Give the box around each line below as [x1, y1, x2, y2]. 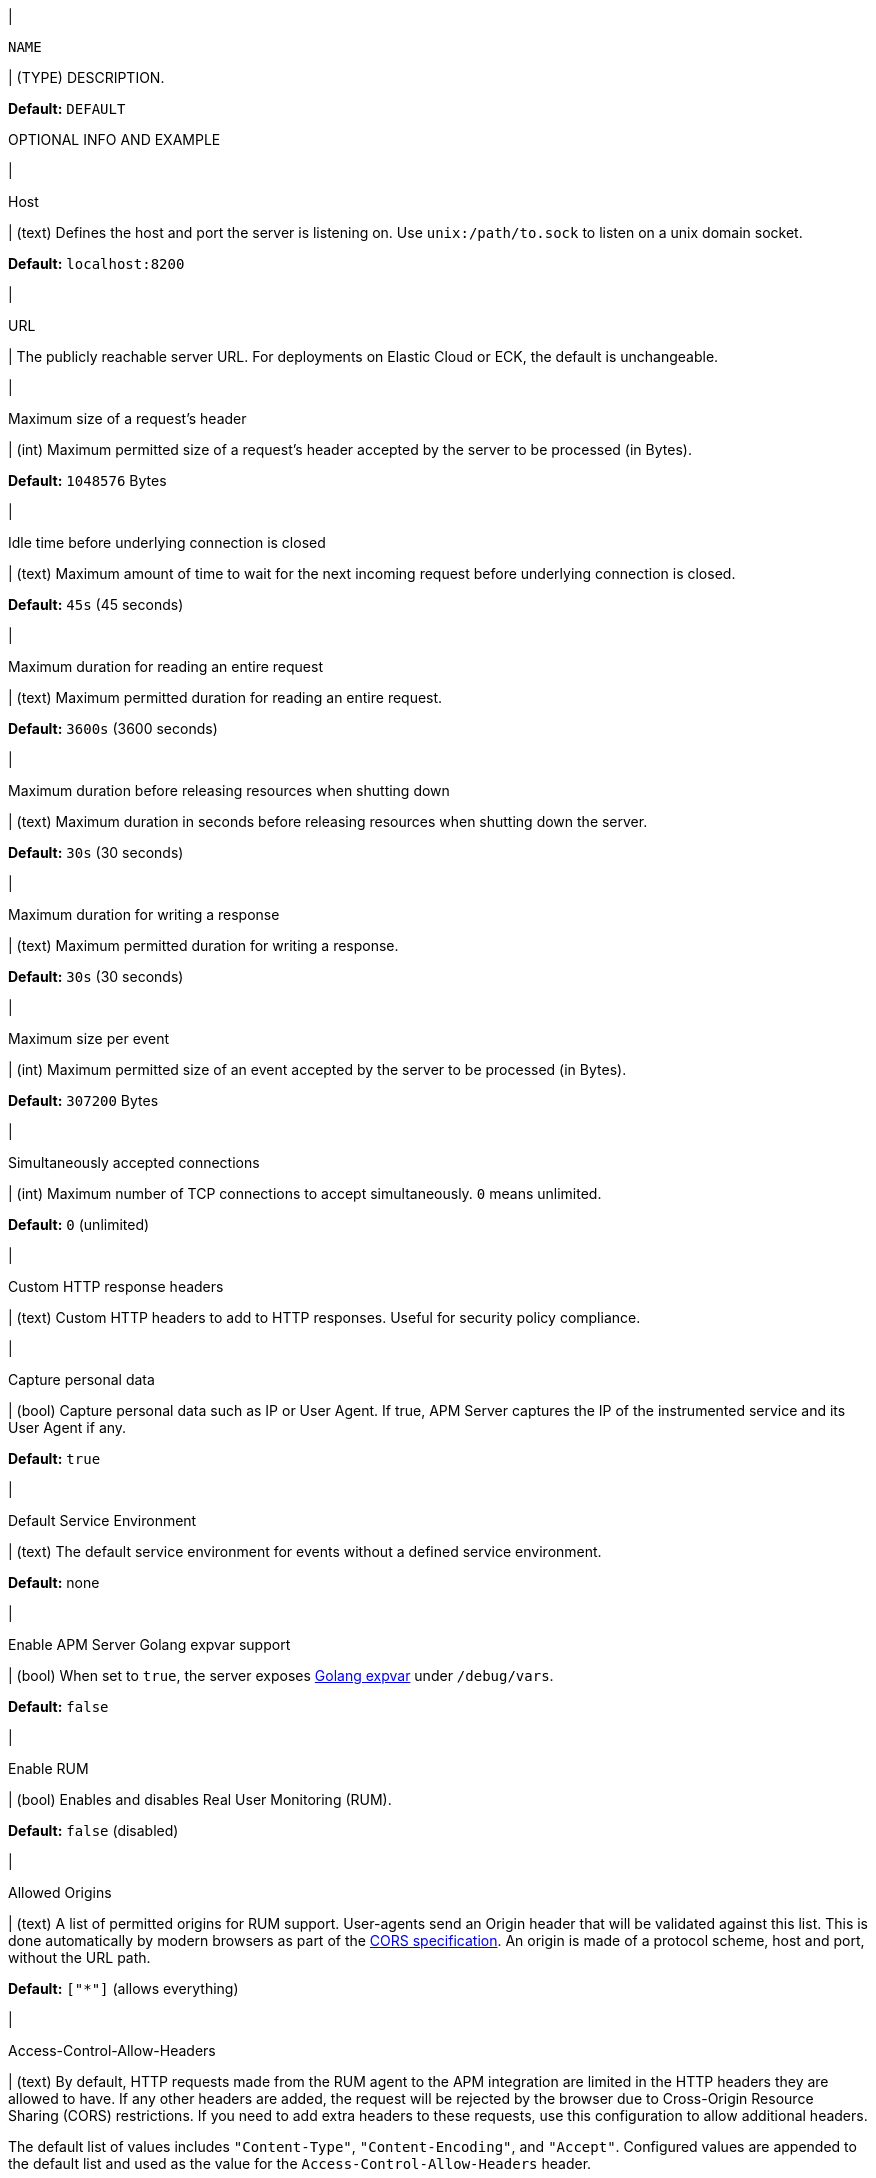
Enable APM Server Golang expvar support [8, 1636, 291, 1653]
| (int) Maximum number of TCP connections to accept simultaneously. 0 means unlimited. [8, 1185, 602, 1202]
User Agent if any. [8, 1419, 127, 1436]
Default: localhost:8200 [8, 255, 185, 272]
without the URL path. [8, 1949, 151, 1966]
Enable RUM [8, 1760, 89, 1777]
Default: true [8, 1450, 101, 1467]
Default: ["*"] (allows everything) [8, 1980, 239, 1997]
